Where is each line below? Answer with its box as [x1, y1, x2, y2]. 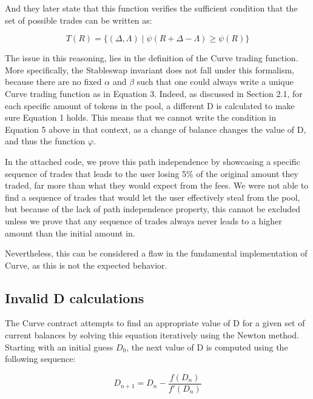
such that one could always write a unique [136, 75, 294, 88]
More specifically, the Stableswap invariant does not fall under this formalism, [5, 63, 294, 76]
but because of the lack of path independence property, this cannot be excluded [5, 203, 301, 215]
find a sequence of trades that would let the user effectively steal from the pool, [5, 190, 300, 203]
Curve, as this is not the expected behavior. [5, 258, 167, 271]
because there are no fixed [5, 75, 102, 88]
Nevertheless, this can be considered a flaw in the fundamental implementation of [5, 247, 308, 260]
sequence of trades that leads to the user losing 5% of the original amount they [5, 167, 298, 179]
